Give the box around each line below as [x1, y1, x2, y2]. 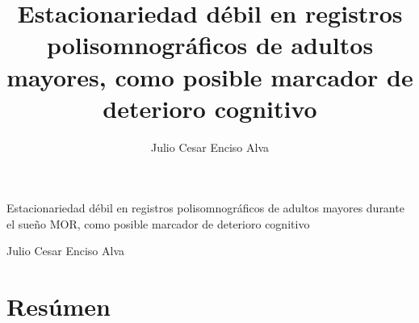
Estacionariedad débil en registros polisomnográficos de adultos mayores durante [6, 199, 404, 216]
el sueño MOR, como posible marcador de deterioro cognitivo [6, 215, 310, 232]
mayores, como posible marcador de [6, 60, 413, 93]
